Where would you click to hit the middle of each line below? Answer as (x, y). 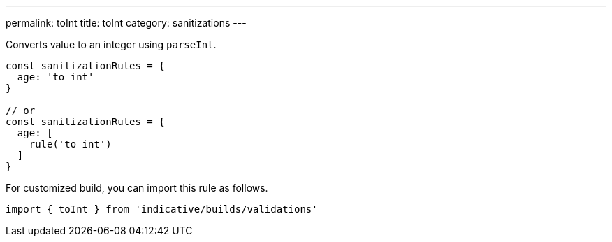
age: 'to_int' (56, 77)
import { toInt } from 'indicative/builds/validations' (162, 209)
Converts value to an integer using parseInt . (111, 44)
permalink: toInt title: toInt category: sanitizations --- (126, 23)
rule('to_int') (70, 144)
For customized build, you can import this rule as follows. (137, 188)
